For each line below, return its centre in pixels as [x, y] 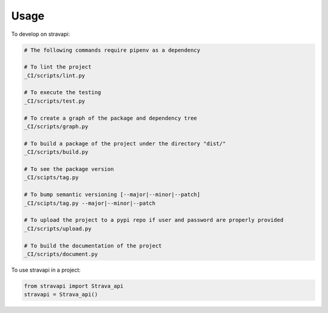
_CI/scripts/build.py [56, 152]
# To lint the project [58, 67]
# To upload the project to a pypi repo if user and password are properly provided [154, 220]
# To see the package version [69, 169]
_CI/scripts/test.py [54, 101]
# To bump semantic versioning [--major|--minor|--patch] [112, 195]
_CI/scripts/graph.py [56, 127]
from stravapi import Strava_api [74, 286]
